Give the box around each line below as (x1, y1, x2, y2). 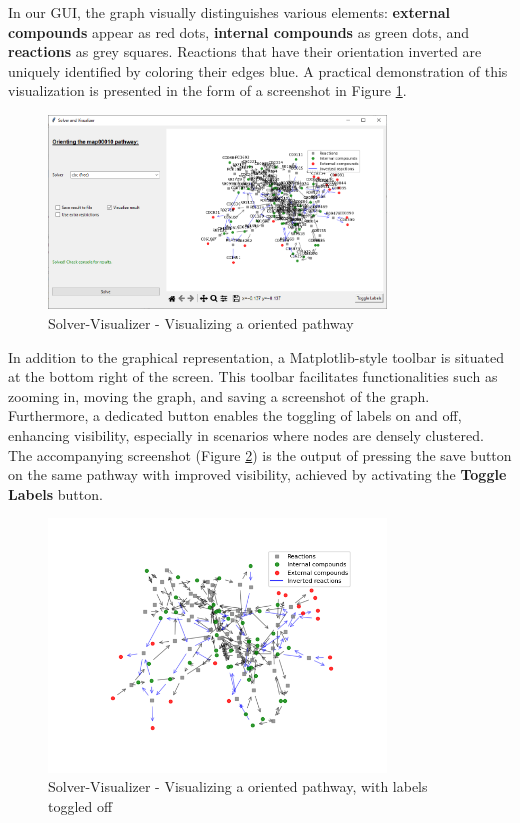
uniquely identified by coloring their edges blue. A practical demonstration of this (8, 60, 508, 81)
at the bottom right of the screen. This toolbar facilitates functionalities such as (8, 366, 498, 387)
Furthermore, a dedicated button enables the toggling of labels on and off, (8, 405, 462, 426)
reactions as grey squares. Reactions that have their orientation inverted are (8, 41, 482, 62)
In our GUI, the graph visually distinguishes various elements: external (8, 2, 450, 22)
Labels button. (8, 483, 103, 504)
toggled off (48, 795, 113, 816)
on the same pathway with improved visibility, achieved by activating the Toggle (8, 464, 507, 485)
